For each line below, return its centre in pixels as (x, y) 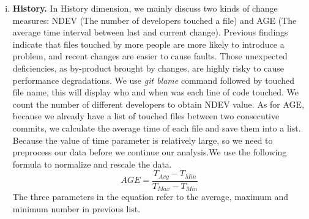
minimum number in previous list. (76, 208)
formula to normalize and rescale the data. (92, 164)
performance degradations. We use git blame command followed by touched (153, 80)
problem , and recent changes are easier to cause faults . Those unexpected (150, 56)
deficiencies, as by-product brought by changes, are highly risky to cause (148, 68)
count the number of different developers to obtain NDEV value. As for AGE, (158, 104)
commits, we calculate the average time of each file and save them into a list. (157, 128)
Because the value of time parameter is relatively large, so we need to (143, 140)
